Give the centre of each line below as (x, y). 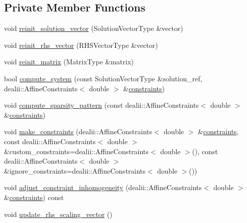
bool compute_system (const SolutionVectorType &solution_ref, (103, 78)
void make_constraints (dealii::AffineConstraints (78, 131)
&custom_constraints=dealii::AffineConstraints (76, 151)
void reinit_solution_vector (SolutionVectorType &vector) (94, 28)
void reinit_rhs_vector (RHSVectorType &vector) (81, 45)
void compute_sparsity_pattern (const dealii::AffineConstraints (102, 105)
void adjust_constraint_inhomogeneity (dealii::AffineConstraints (103, 187)
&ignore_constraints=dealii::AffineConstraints (75, 170)
